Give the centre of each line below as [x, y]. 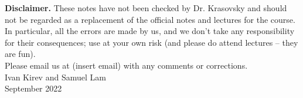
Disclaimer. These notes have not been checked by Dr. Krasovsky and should [146, 8]
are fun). [20, 54]
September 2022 [33, 88]
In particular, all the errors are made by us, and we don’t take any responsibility [150, 31]
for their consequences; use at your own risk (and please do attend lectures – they [151, 42]
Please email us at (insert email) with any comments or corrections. [126, 65]
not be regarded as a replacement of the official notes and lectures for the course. [150, 19]
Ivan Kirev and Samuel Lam [55, 77]
